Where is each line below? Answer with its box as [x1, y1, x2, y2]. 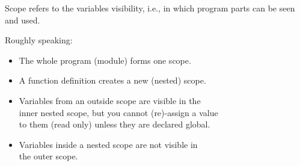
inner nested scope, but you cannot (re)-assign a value [19, 106, 218, 118]
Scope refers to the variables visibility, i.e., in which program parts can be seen [5, 2, 295, 14]
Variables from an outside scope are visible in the [19, 94, 201, 106]
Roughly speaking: [5, 34, 73, 46]
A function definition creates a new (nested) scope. [19, 74, 206, 87]
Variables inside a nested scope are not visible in [19, 138, 198, 150]
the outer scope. [19, 150, 78, 162]
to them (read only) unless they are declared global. [19, 118, 210, 131]
